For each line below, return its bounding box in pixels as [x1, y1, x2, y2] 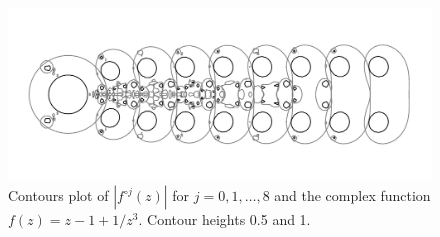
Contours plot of [8, 185, 109, 206]
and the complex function [274, 185, 431, 206]
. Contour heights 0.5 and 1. [138, 209, 311, 230]
